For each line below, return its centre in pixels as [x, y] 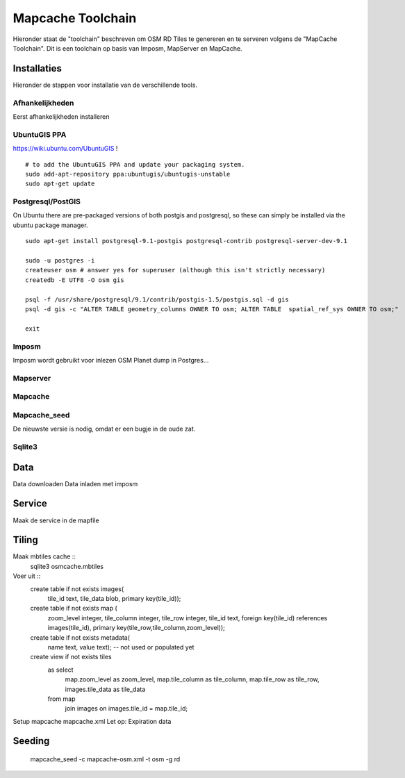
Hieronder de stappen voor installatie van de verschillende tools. [105, 85]
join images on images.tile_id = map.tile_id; [126, 709]
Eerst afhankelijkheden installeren [61, 116]
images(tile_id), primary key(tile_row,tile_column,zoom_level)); [137, 628]
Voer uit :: [27, 576]
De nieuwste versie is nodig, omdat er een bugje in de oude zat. [104, 429]
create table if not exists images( [77, 589]
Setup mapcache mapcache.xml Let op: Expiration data [92, 721]
